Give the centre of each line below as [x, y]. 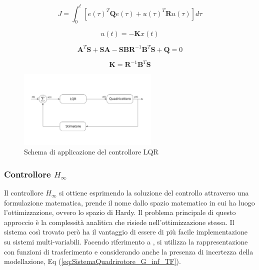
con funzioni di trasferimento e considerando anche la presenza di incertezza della [129, 251]
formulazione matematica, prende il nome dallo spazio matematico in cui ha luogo [129, 202]
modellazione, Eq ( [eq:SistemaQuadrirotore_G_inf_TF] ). [92, 261]
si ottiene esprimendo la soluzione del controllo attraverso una [154, 193]
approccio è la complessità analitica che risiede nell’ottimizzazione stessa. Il [119, 222]
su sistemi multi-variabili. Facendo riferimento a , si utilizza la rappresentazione [126, 242]
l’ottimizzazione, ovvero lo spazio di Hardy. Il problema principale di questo [120, 212]
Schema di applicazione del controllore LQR [91, 152]
